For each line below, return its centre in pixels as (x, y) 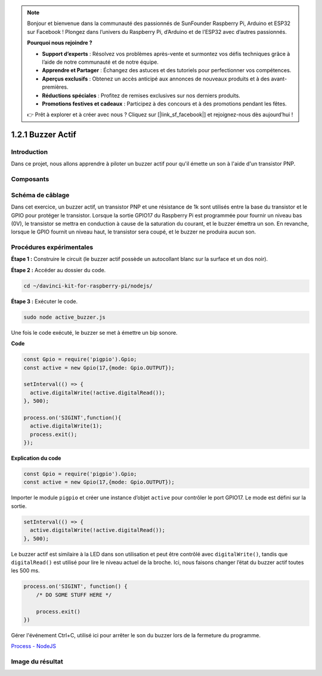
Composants (30, 179)
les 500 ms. (25, 571)
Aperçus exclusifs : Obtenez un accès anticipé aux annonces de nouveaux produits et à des (156, 79)
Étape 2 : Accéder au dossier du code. (58, 270)
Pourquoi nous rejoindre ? (60, 43)
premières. (55, 87)
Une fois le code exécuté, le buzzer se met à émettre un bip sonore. (95, 332)
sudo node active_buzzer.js (64, 317)
